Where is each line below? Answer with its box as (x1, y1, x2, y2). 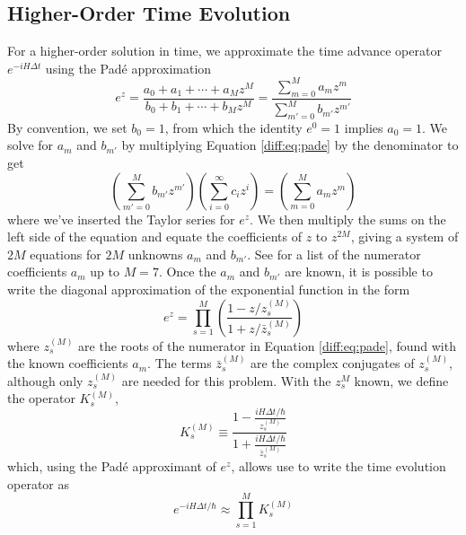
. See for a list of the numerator (247, 244, 421, 263)
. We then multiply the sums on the (250, 209, 446, 228)
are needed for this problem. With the (121, 371, 331, 390)
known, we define (354, 371, 449, 390)
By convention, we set (7, 118, 127, 136)
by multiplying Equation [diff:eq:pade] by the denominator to (121, 136, 459, 154)
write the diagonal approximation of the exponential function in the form (7, 280, 410, 299)
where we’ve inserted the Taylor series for (7, 209, 235, 228)
